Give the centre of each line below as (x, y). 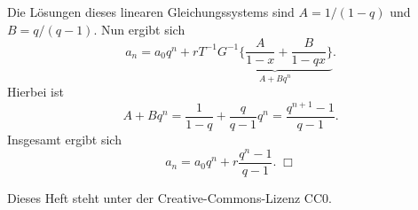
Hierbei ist (35, 92)
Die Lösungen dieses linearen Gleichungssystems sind (151, 12)
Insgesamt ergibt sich (64, 139)
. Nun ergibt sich (139, 29)
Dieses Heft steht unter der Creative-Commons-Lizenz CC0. (170, 197)
